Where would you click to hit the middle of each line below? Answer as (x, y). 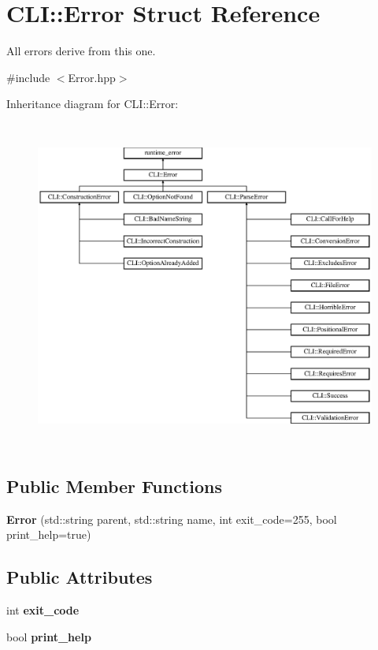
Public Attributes (80, 577)
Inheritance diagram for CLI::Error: (93, 104)
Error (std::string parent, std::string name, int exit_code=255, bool (172, 519)
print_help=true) (49, 534)
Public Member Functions (114, 486)
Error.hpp (92, 77)
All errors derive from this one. (81, 51)
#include (28, 77)
